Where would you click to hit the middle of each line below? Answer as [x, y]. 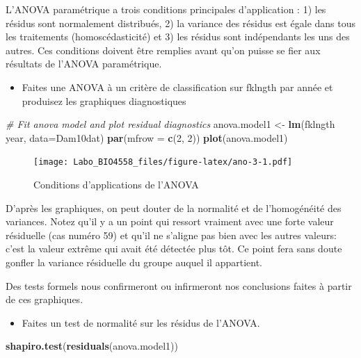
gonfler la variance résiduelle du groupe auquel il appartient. [134, 262]
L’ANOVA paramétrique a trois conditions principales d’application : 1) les [166, 9]
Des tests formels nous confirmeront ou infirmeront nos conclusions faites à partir [179, 285]
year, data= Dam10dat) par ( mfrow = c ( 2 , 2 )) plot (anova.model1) [147, 137]
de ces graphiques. [45, 299]
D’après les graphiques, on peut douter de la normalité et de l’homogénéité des [174, 208]
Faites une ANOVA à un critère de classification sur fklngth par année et [177, 87]
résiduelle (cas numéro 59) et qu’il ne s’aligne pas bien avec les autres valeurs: [171, 235]
